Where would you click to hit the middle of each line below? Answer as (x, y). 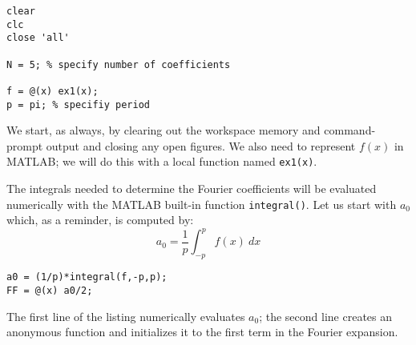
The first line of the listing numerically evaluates (126, 316)
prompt (25, 145)
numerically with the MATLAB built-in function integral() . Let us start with (202, 204)
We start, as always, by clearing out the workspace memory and (164, 130)
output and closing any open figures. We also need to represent (201, 145)
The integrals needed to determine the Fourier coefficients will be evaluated (192, 189)
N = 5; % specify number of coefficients (119, 64)
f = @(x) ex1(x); (53, 91)
